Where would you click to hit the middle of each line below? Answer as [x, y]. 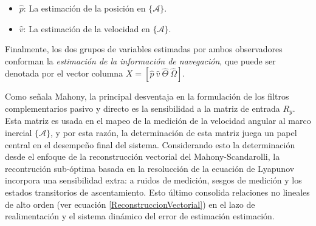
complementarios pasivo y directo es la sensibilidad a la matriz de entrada [143, 108]
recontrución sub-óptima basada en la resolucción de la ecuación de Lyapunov [150, 168]
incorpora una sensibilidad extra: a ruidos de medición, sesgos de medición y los [153, 180]
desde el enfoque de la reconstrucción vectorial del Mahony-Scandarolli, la [143, 156]
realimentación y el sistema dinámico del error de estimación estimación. [140, 216]
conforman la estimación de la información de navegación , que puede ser [140, 60]
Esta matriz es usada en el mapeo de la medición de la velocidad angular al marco [158, 121]
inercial [19, 133]
